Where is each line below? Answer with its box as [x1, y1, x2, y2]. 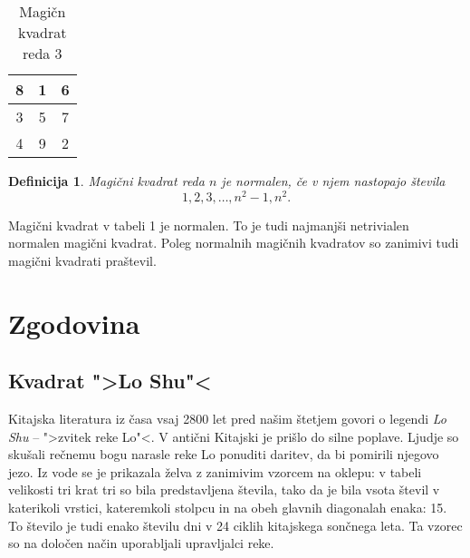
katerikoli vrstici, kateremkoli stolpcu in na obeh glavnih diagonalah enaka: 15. [8, 498, 447, 516]
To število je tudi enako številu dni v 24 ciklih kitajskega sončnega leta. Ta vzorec [8, 515, 463, 534]
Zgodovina [8, 304, 140, 341]
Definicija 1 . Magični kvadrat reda [8, 171, 205, 190]
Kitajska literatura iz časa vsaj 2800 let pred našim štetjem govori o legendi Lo [8, 409, 446, 428]
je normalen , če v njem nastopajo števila [221, 171, 446, 190]
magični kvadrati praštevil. [8, 250, 157, 269]
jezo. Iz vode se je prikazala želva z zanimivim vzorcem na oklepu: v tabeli [8, 462, 422, 481]
